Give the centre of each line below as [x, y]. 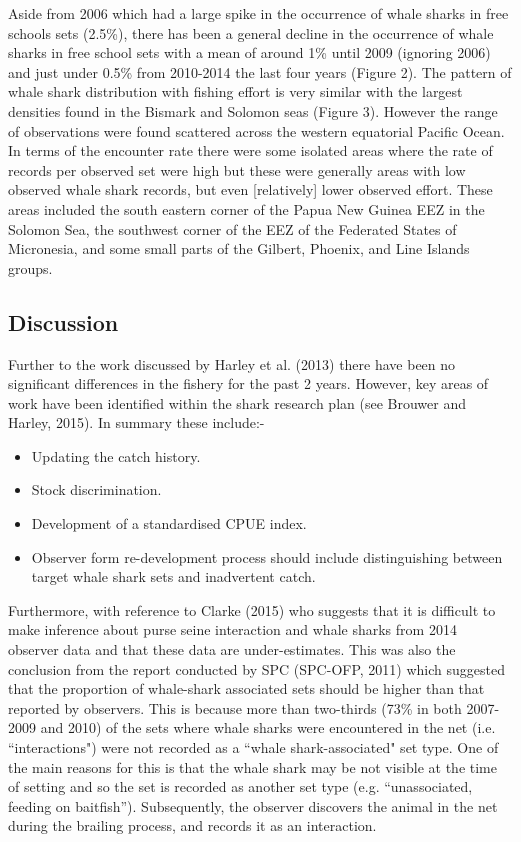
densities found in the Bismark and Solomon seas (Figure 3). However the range [253, 110]
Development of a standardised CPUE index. [169, 523]
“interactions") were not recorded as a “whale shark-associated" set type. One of [253, 747]
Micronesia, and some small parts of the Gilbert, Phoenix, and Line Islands [239, 248]
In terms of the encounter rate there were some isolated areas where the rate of [250, 150]
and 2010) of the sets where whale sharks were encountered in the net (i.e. [268, 727]
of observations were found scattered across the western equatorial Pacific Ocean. [256, 130]
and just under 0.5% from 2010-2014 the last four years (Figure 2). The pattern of [260, 71]
